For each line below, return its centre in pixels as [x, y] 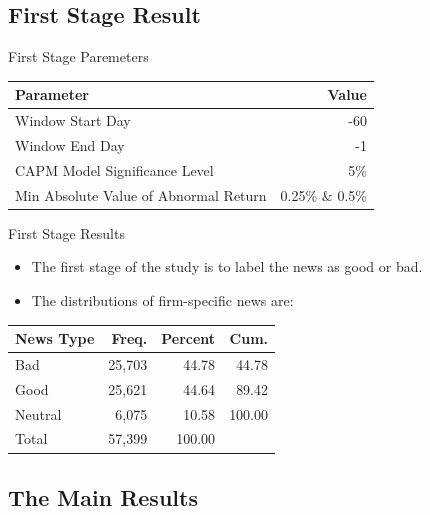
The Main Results [103, 496]
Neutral [38, 413]
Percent [188, 338]
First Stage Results [66, 232]
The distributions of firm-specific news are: [162, 299]
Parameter [52, 94]
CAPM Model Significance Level [114, 169]
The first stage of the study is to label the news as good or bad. [227, 266]
